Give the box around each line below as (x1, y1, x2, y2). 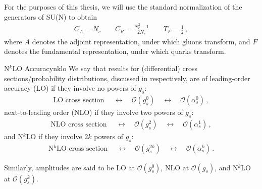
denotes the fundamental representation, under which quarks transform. (4, 46, 226, 56)
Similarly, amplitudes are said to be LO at (4, 162, 135, 172)
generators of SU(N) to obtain (4, 11, 97, 22)
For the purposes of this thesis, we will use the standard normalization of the (4, 2, 242, 12)
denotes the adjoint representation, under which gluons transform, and (32, 36, 250, 46)
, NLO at (161, 162, 189, 172)
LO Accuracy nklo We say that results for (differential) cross (12, 62, 198, 73)
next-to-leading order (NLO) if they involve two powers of (4, 106, 183, 117)
